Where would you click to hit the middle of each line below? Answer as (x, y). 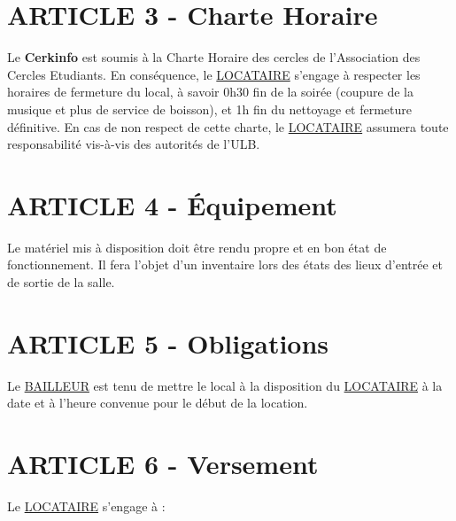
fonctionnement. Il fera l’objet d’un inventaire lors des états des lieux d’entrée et (225, 264)
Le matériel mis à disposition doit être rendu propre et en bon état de (197, 247)
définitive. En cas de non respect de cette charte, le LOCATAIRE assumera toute (228, 126)
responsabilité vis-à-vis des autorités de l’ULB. (134, 144)
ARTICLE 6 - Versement (163, 464)
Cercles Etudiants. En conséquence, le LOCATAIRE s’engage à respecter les (214, 74)
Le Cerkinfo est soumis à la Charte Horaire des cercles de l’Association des (214, 57)
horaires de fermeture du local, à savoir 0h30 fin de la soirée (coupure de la (210, 92)
